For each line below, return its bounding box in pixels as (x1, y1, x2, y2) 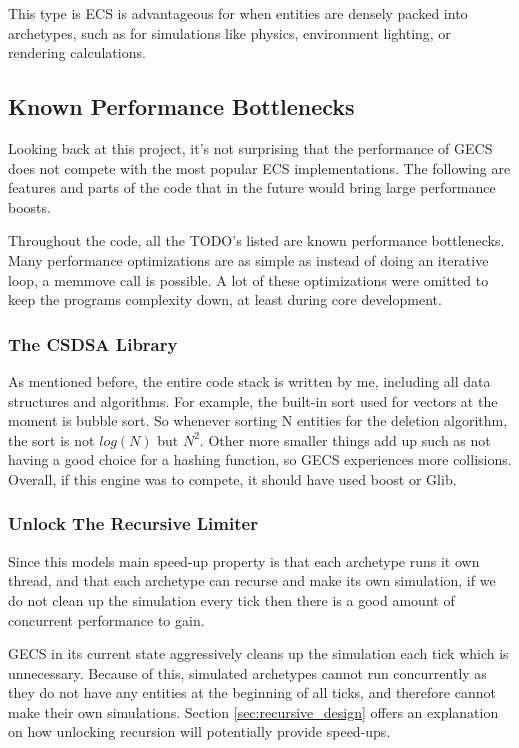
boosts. (8, 196, 51, 217)
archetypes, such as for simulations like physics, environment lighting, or (8, 22, 451, 43)
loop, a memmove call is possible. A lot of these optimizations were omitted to (8, 269, 489, 290)
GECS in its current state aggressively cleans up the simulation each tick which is (8, 643, 509, 664)
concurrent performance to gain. (8, 609, 205, 630)
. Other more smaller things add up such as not (199, 429, 491, 450)
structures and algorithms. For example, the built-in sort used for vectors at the (8, 390, 498, 411)
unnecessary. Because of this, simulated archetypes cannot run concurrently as (8, 662, 487, 683)
